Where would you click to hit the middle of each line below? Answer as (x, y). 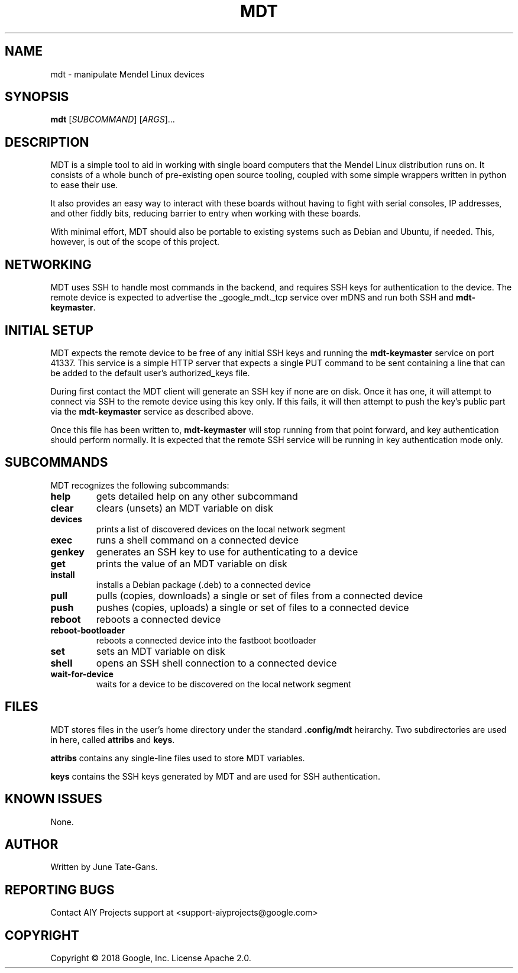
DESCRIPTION (47, 142)
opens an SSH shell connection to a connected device (216, 663)
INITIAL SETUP (49, 330)
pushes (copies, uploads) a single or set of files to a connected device (252, 607)
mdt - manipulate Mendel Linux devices (127, 74)
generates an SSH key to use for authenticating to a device (227, 552)
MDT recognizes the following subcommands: (140, 485)
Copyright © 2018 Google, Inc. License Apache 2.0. (151, 958)
